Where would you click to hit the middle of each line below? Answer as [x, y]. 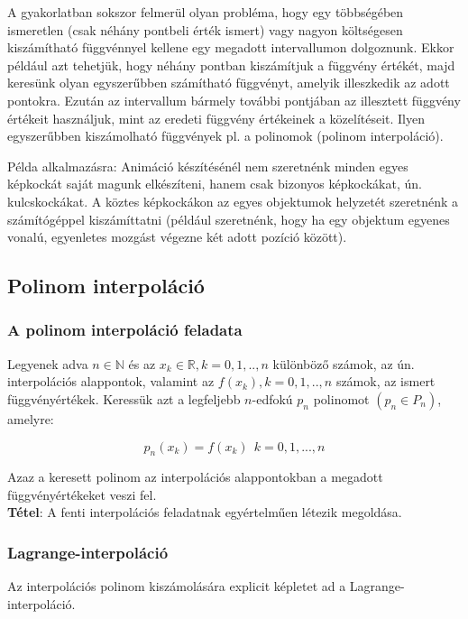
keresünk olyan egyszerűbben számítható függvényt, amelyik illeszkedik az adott [229, 83]
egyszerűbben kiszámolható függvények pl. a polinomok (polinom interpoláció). [225, 136]
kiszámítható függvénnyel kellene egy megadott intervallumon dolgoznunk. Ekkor [231, 47]
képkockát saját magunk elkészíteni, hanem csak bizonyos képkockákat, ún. [215, 184]
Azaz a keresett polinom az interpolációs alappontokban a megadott [195, 477]
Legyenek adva [48, 363]
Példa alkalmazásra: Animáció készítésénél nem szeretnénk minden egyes [208, 166]
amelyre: [31, 418]
